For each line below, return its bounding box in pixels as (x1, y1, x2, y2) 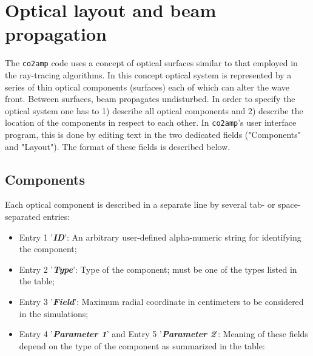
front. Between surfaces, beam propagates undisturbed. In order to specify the (5, 92, 295, 105)
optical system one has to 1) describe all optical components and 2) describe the (5, 104, 303, 117)
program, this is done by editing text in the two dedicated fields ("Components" (5, 128, 301, 140)
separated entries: (5, 210, 70, 222)
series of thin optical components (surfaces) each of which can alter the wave (5, 80, 290, 93)
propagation (5, 21, 107, 46)
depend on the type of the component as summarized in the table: (19, 339, 265, 352)
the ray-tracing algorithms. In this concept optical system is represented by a (5, 68, 292, 81)
